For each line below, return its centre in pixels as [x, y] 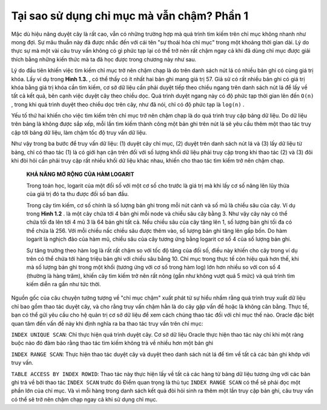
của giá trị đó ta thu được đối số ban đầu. [78, 194]
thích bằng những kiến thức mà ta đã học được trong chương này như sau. [104, 59]
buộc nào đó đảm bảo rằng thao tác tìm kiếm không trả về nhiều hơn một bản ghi [112, 343]
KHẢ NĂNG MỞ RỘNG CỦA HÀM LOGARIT [80, 174]
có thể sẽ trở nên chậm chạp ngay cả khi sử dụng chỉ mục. [84, 399]
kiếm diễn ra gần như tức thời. [64, 284]
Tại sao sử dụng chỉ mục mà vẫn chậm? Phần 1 [130, 16]
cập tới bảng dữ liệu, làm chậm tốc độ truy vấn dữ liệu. [79, 132]
